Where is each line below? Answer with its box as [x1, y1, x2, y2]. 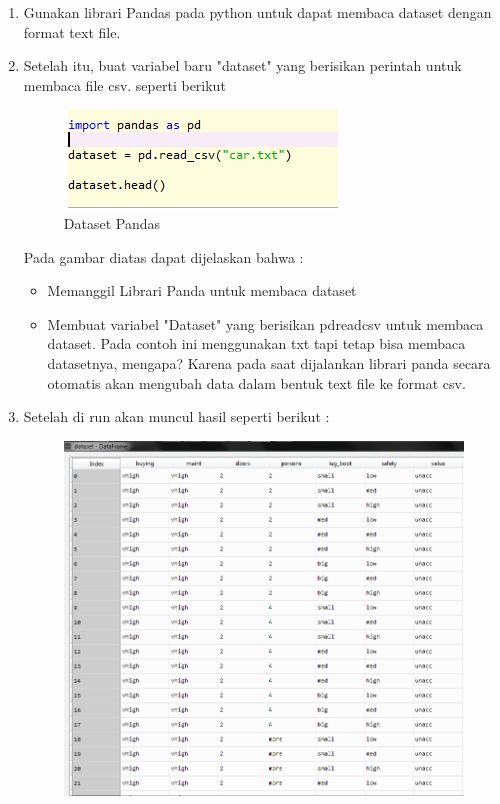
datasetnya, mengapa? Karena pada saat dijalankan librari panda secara [47, 352, 491, 373]
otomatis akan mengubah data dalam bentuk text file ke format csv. [47, 372, 466, 393]
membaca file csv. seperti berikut [23, 74, 226, 95]
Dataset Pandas [63, 212, 161, 233]
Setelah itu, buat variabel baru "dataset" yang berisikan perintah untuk [23, 55, 462, 76]
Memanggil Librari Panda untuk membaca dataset [47, 280, 357, 301]
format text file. [23, 21, 121, 42]
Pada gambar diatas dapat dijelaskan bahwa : [23, 246, 304, 267]
